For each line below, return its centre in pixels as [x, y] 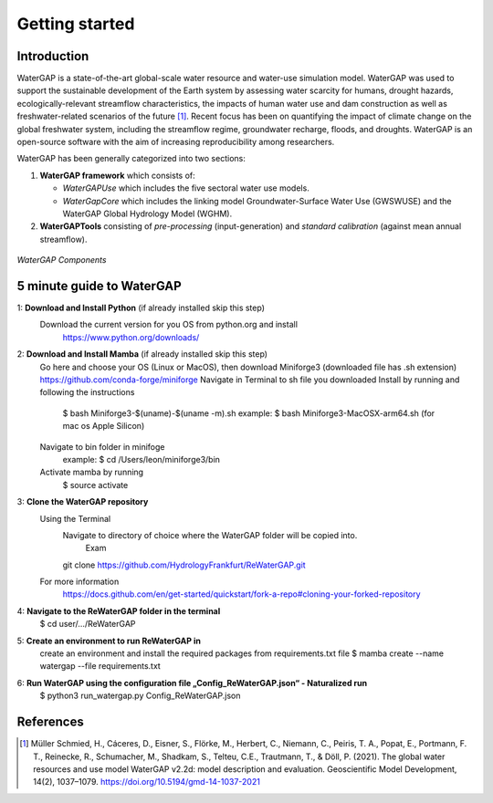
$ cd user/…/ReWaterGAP [88, 624]
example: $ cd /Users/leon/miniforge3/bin [142, 459]
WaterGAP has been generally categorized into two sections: [131, 159]
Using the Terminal [75, 518]
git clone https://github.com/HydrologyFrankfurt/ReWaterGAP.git [184, 565]
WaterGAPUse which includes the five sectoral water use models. [186, 188]
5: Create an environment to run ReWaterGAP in [109, 641]
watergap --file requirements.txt [100, 666]
